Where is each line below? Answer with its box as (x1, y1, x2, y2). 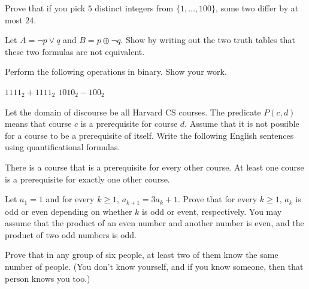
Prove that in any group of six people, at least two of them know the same (5, 248, 278, 261)
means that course (5, 117, 72, 130)
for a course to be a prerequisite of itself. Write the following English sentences (5, 129, 294, 141)
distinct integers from (95, 2, 174, 14)
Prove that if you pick (5, 2, 86, 14)
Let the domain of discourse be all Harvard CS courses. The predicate (5, 105, 261, 118)
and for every (46, 193, 95, 205)
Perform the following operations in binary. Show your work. (5, 65, 227, 78)
